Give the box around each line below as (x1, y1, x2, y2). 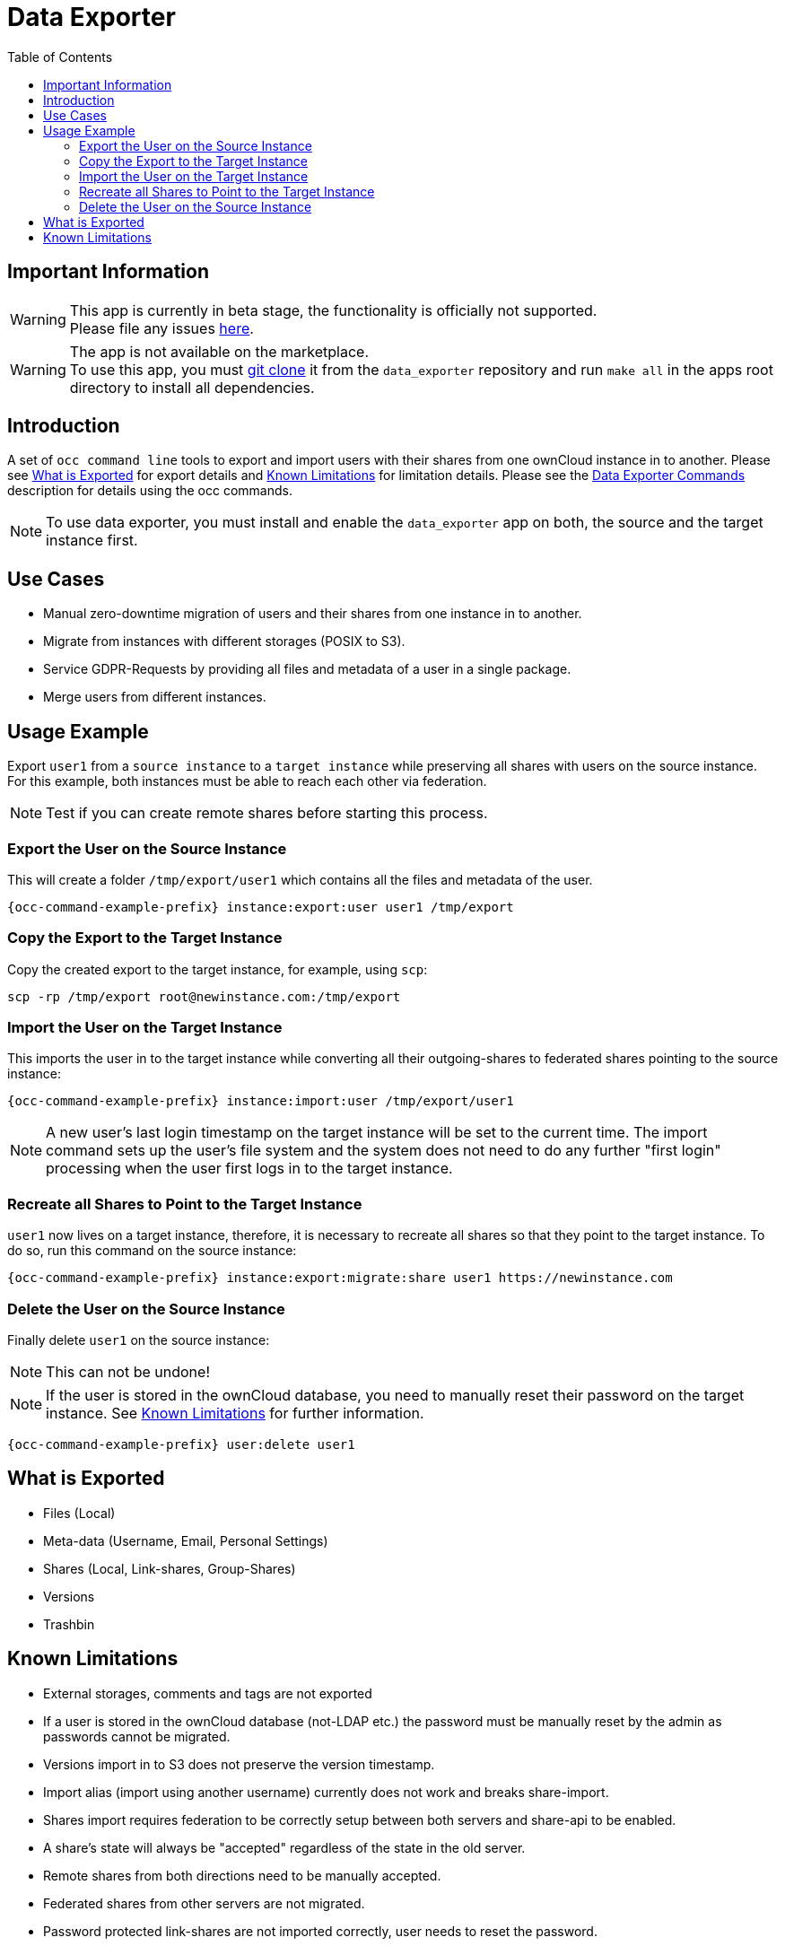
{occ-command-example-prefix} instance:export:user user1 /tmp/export (7, 899, 514, 914)
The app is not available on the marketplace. (69, 342, 370, 361)
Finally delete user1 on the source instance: (7, 1331, 270, 1348)
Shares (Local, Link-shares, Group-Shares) (43, 1560, 296, 1576)
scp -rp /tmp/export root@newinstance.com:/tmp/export (7, 989, 401, 1004)
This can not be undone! (46, 1362, 210, 1381)
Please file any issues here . (69, 319, 254, 337)
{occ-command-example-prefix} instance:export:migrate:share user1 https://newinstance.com (7, 1270, 673, 1286)
